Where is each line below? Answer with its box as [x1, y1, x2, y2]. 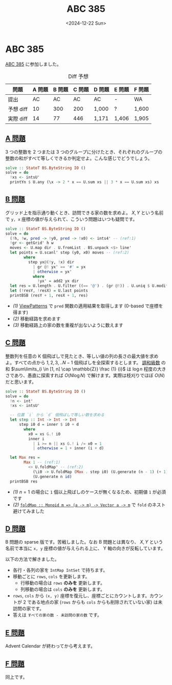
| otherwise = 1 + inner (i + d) [32, 446, 104, 451]
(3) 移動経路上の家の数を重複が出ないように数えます [12, 322, 124, 328]
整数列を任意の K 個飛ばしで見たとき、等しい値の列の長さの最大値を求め [5, 353, 159, 359]
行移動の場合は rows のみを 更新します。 [20, 580, 105, 586]
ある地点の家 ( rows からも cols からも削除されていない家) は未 [31, 599, 163, 605]
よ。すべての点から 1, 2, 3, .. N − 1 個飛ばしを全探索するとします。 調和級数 [5, 359, 160, 365]
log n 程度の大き [132, 366, 166, 372]
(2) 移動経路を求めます [12, 316, 61, 322]
